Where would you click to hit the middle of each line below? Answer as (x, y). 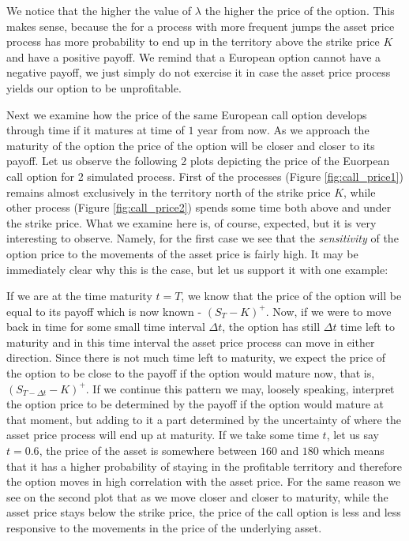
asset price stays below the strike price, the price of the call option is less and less (204, 512)
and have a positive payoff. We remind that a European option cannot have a (194, 56)
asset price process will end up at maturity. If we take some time (163, 435)
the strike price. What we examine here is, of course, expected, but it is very (191, 222)
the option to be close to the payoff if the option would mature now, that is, (191, 373)
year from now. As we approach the (283, 130)
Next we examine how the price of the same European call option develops (187, 114)
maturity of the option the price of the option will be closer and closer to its (191, 145)
